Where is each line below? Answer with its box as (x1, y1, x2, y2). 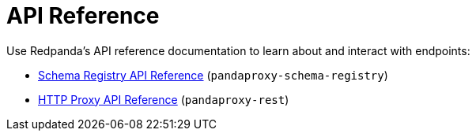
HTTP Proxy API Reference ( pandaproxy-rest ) (38, 92, 289, 106)
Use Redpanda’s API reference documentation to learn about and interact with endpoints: (6, 43, 470, 57)
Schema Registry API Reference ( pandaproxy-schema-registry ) (38, 68, 388, 82)
